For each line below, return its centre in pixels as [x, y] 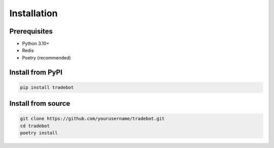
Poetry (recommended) [46, 57]
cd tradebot [35, 126]
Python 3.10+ [36, 44]
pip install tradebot [47, 87]
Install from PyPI [36, 72]
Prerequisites [31, 31]
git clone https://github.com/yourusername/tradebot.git [92, 119]
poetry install [39, 133]
